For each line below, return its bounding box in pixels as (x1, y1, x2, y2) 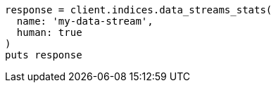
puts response (5, 49, 82, 61)
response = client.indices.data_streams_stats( (5, 4, 272, 15)
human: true (16, 27, 82, 38)
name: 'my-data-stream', (16, 15, 153, 27)
